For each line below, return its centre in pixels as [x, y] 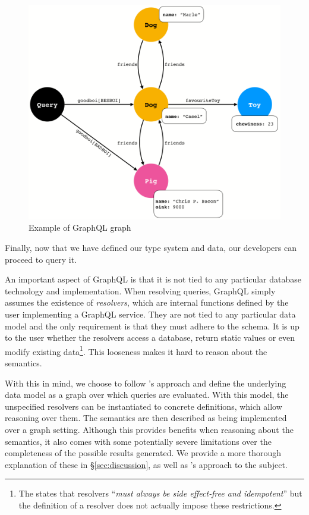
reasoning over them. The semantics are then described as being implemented [146, 418]
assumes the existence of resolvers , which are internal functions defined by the [147, 302]
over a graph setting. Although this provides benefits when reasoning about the [149, 430]
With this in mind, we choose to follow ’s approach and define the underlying [146, 383]
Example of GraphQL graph [80, 227]
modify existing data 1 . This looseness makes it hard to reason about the [136, 350]
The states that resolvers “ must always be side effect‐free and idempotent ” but [160, 493]
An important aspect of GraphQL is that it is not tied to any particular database [153, 279]
